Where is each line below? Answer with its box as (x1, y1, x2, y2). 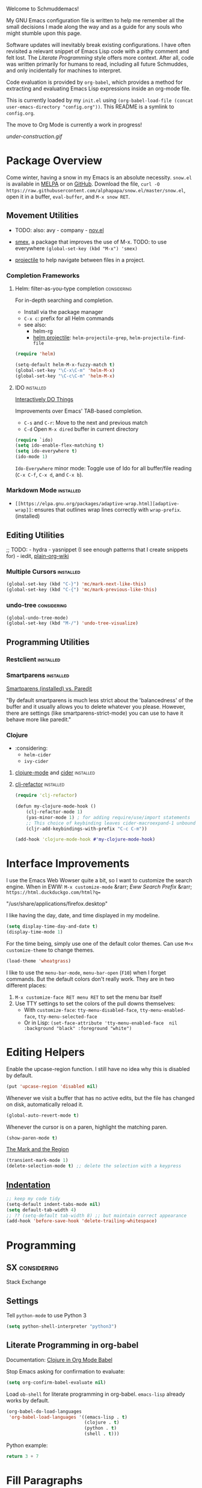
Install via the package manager (23, 309, 103, 316)
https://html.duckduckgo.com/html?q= (6, 890, 101, 896)
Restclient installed (6, 655, 61, 664)
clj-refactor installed (14, 780, 65, 788)
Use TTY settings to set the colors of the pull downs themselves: (14, 1000, 176, 1007)
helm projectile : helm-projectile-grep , (32, 334, 128, 341)
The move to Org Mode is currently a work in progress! (6, 121, 142, 128)
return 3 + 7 (6, 1454, 39, 1460)
